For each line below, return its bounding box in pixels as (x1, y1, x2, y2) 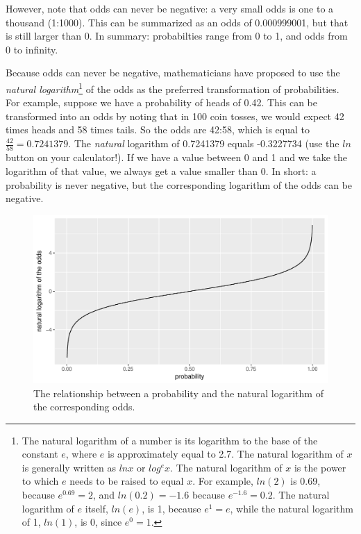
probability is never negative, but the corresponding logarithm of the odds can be (6, 177, 353, 192)
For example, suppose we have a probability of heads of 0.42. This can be (6, 95, 317, 110)
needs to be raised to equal (69, 474, 184, 488)
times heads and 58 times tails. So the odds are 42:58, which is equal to (6, 122, 310, 137)
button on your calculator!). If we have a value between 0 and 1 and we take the (6, 150, 347, 165)
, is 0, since (74, 515, 122, 529)
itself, (85, 501, 108, 515)
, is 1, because (142, 501, 201, 515)
